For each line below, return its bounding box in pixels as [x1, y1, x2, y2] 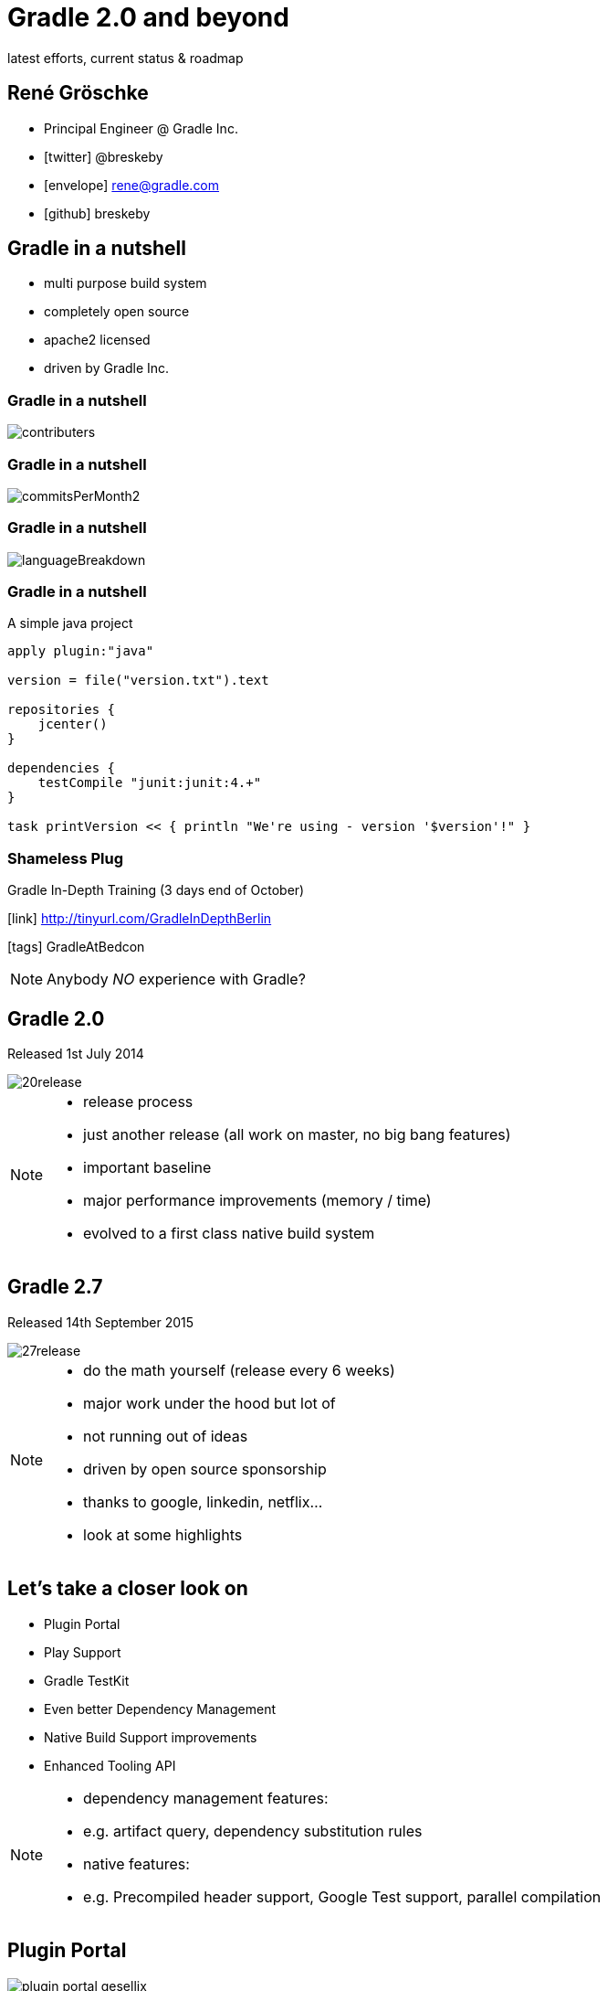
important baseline [83, 1158, 212, 1177]
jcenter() [37, 717, 108, 732]
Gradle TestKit [44, 1672, 130, 1688]
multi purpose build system [44, 275, 207, 292]
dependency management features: [83, 1788, 329, 1807]
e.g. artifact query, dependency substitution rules [83, 1821, 423, 1840]
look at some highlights [83, 1525, 243, 1544]
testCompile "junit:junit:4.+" [37, 775, 262, 791]
